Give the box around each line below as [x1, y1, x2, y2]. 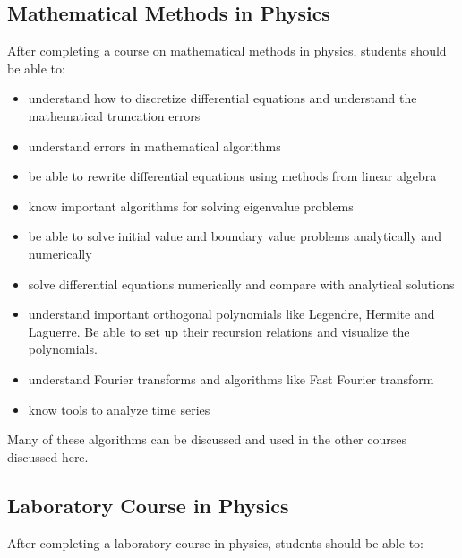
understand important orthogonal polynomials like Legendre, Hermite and [28, 305, 435, 323]
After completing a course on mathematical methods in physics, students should [7, 41, 447, 60]
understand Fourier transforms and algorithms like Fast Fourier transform [28, 369, 434, 388]
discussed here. [7, 447, 89, 466]
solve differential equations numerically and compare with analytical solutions [28, 274, 455, 293]
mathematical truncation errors [28, 106, 201, 124]
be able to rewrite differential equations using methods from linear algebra [28, 167, 437, 185]
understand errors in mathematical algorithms [28, 136, 281, 155]
